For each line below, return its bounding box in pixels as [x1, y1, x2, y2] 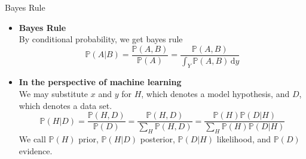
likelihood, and [216, 133, 271, 145]
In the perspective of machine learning [19, 76, 182, 88]
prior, [78, 133, 99, 145]
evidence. [19, 144, 53, 157]
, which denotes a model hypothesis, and [141, 88, 290, 100]
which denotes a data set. [19, 99, 112, 111]
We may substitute [19, 88, 88, 100]
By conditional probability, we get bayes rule [19, 33, 183, 45]
